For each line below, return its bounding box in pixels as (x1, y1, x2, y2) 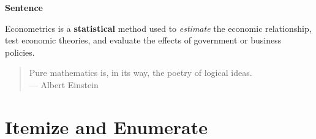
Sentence (5, 1, 43, 13)
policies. (5, 45, 35, 58)
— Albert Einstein (29, 78, 99, 91)
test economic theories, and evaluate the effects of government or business (5, 34, 282, 47)
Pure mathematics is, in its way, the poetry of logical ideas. (29, 66, 252, 79)
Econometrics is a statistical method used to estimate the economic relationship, (5, 21, 312, 34)
